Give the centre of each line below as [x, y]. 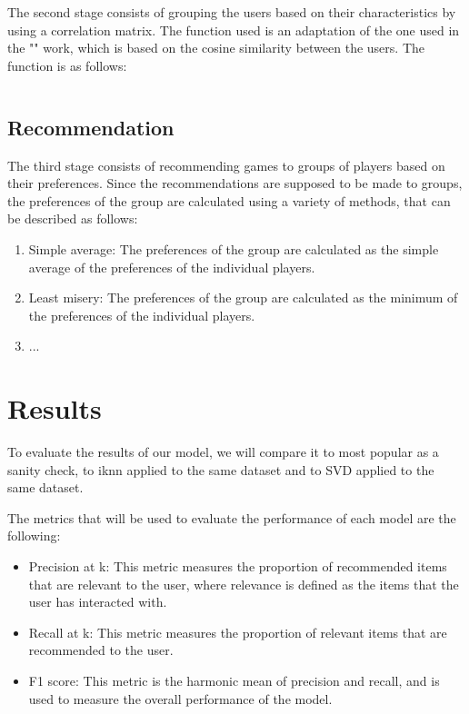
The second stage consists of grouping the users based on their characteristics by [232, 12]
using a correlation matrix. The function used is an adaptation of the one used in [234, 30]
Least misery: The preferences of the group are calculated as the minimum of [243, 297]
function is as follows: [67, 65]
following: [34, 535]
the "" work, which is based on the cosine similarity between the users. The [216, 48]
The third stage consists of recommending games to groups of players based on [226, 165]
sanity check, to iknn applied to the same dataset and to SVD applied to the [221, 469]
